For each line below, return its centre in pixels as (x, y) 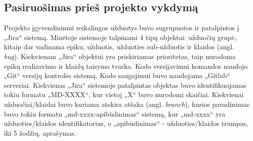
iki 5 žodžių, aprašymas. (40, 132)
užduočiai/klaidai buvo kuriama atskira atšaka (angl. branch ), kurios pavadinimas (127, 104)
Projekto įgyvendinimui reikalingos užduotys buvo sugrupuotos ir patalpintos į (122, 28)
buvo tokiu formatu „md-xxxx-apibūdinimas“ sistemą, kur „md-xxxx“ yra (115, 113)
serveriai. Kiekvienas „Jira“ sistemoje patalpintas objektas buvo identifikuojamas (125, 85)
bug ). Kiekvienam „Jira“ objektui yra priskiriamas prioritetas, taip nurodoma (120, 56)
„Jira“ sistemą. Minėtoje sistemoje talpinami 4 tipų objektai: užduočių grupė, (120, 37)
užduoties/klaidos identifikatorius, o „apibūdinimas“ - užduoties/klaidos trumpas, (126, 123)
